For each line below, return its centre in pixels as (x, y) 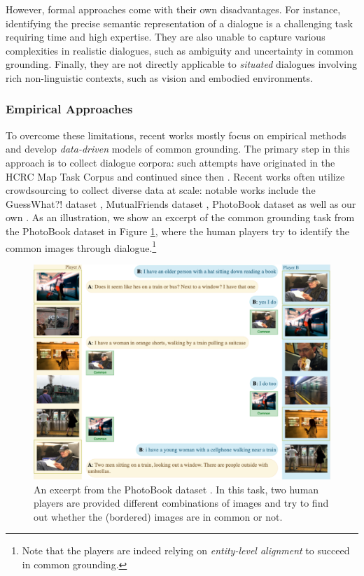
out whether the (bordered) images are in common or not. (158, 516)
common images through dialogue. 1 (81, 246)
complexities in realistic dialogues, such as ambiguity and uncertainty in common (180, 50)
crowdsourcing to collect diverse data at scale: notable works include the (161, 190)
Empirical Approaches (69, 109)
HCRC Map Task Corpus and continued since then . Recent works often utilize (175, 176)
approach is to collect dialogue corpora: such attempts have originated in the (170, 162)
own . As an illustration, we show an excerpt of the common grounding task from (180, 217)
